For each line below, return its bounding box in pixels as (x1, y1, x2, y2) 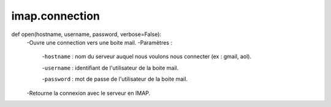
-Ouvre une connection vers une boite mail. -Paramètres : (26, 39, 173, 46)
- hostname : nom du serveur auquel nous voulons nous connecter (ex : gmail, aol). (42, 53, 251, 61)
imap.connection (11, 9, 101, 23)
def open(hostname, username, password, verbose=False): (11, 31, 162, 38)
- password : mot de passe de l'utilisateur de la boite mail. (42, 75, 188, 83)
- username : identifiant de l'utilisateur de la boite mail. (42, 64, 179, 72)
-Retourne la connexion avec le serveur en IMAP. (26, 89, 151, 97)
